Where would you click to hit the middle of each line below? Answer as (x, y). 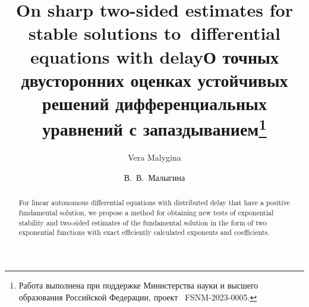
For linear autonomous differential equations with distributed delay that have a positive (154, 203)
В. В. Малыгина (154, 177)
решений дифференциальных (154, 103)
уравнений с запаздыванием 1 (154, 128)
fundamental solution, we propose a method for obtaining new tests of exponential (146, 213)
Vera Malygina (154, 157)
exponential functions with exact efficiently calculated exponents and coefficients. (144, 232)
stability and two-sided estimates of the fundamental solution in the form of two (143, 222)
